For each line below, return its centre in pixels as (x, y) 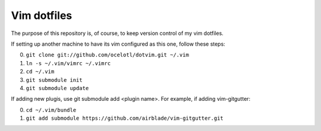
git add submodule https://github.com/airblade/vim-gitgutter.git (125, 118)
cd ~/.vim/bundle (51, 110)
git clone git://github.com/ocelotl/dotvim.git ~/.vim (108, 55)
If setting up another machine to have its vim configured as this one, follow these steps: (118, 44)
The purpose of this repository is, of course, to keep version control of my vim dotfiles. (117, 33)
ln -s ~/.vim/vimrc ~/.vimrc (68, 63)
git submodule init (54, 80)
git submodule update (57, 88)
